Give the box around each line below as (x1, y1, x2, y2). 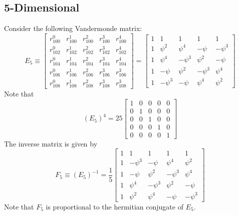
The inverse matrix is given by (4, 138, 98, 148)
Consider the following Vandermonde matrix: (4, 23, 142, 33)
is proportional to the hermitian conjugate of (46, 201, 183, 211)
